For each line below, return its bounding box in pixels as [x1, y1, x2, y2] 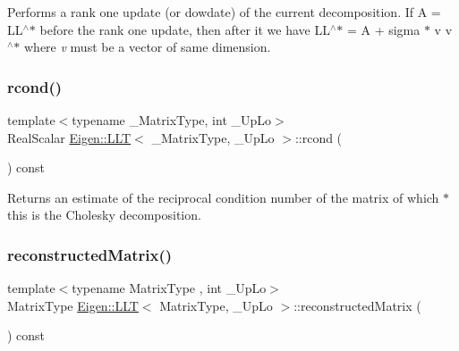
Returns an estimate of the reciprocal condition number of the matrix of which [7, 188, 439, 206]
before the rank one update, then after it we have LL [39, 20, 330, 38]
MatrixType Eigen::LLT [7, 296, 139, 314]
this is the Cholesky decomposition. [7, 205, 201, 224]
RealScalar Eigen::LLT [7, 128, 132, 146]
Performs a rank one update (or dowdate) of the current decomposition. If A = [7, 3, 441, 21]
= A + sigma [346, 20, 421, 38]
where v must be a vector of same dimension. [23, 38, 271, 56]
